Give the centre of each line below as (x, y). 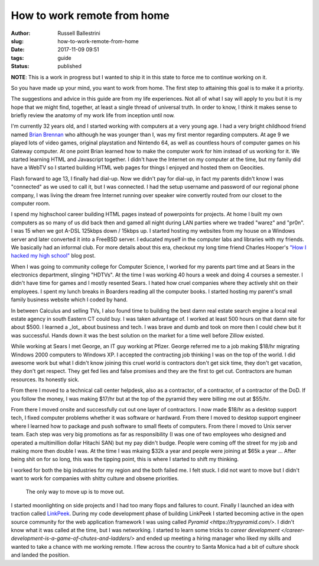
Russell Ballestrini (79, 33)
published (70, 66)
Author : (21, 33)
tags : (17, 58)
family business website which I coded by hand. (69, 300)
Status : (20, 66)
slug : (17, 41)
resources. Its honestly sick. (45, 380)
